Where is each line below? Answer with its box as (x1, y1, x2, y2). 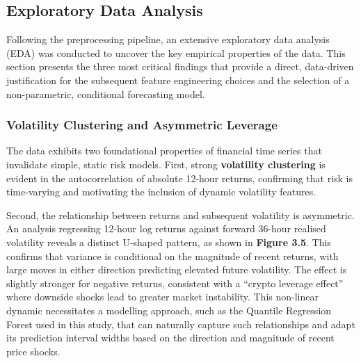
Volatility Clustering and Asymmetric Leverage (6, 116, 278, 134)
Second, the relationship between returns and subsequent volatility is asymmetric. (6, 207, 355, 222)
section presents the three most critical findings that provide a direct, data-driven (6, 59, 354, 74)
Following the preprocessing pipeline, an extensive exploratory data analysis (6, 32, 330, 47)
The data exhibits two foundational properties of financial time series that (6, 143, 322, 158)
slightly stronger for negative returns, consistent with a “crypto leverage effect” (6, 275, 344, 290)
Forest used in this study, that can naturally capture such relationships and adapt (6, 316, 355, 331)
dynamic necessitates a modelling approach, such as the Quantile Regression (6, 302, 332, 317)
